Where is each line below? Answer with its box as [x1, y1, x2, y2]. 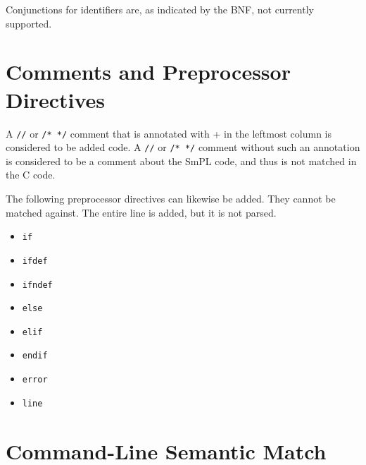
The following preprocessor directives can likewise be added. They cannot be [6, 191, 336, 205]
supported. [6, 16, 52, 30]
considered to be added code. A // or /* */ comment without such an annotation [6, 140, 360, 155]
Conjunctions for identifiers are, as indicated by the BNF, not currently [6, 2, 314, 16]
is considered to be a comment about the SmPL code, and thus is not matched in [6, 153, 357, 168]
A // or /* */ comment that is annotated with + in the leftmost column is [6, 126, 332, 140]
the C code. [6, 167, 56, 182]
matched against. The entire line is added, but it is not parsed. [6, 205, 277, 219]
